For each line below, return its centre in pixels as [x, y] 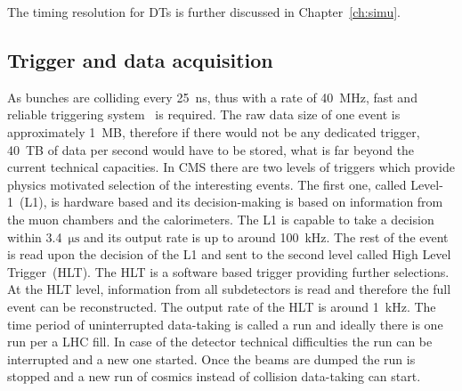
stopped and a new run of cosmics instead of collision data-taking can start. [214, 376]
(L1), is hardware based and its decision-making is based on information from [231, 202]
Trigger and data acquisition [140, 59]
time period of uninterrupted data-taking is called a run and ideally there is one [225, 324]
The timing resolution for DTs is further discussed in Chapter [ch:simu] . [204, 12]
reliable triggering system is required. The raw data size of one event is [204, 114]
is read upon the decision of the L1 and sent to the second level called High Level [229, 254]
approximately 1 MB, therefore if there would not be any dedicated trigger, [214, 131]
